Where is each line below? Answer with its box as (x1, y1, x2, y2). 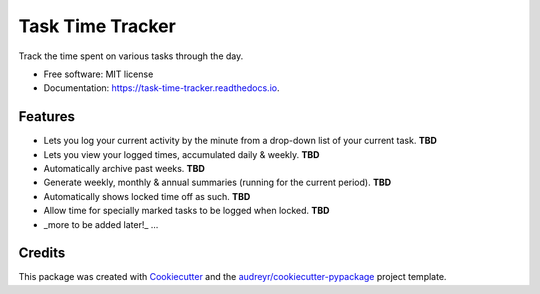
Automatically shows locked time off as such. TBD (43, 190, 251, 202)
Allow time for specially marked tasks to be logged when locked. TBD (43, 205, 330, 217)
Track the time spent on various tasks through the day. (18, 50, 244, 62)
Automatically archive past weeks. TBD (43, 163, 205, 175)
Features (18, 108, 75, 125)
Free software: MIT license (43, 68, 154, 80)
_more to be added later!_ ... (43, 218, 159, 230)
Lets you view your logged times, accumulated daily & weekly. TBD (43, 148, 320, 160)
